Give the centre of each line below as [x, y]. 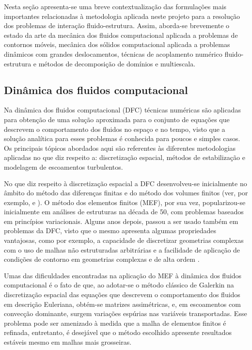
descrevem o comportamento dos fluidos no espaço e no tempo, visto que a [115, 129]
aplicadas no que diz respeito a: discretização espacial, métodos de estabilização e [125, 157]
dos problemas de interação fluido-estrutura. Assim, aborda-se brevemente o [117, 25]
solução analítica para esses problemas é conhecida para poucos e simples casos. [122, 138]
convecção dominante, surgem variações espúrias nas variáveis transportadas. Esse [126, 313]
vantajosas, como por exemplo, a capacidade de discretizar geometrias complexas [124, 240]
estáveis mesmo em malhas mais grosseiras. [68, 342]
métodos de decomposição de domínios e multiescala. [117, 63]
